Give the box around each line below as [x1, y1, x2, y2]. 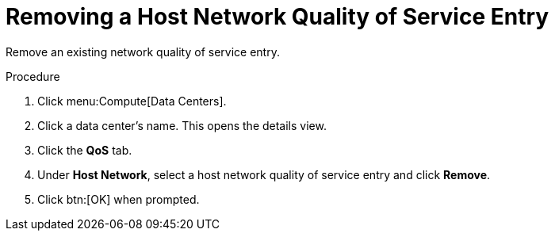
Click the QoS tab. [37, 143, 132, 157]
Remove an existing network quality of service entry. [6, 44, 280, 59]
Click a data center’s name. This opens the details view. [37, 118, 327, 132]
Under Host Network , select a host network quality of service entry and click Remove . [37, 167, 491, 182]
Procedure [6, 69, 60, 83]
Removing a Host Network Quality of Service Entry [6, 3, 549, 30]
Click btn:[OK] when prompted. [37, 192, 200, 206]
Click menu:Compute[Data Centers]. [37, 94, 227, 108]
